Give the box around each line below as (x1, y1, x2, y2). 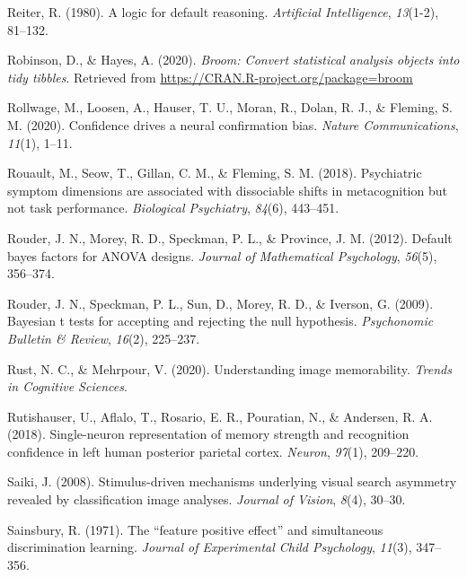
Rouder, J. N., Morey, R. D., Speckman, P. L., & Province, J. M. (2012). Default (7, 228, 453, 247)
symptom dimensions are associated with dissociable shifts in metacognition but (7, 180, 447, 199)
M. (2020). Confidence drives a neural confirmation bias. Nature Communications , (7, 115, 459, 134)
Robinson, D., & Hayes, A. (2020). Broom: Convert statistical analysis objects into (7, 50, 460, 69)
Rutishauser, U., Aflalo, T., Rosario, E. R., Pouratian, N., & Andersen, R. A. (7, 407, 433, 425)
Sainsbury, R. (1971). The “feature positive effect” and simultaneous (7, 520, 383, 538)
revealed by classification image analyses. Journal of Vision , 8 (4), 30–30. (7, 490, 406, 509)
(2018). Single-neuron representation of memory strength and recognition (7, 424, 410, 443)
